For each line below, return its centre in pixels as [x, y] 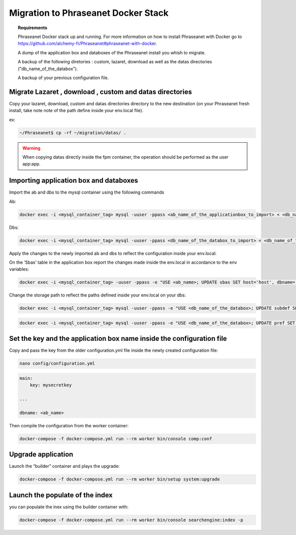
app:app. [32, 164]
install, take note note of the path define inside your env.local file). [76, 111]
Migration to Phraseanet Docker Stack [89, 13]
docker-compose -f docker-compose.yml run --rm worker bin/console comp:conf [116, 439]
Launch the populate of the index [61, 495]
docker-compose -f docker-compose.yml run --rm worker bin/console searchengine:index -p [131, 520]
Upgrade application [41, 454]
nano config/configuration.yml [57, 364]
